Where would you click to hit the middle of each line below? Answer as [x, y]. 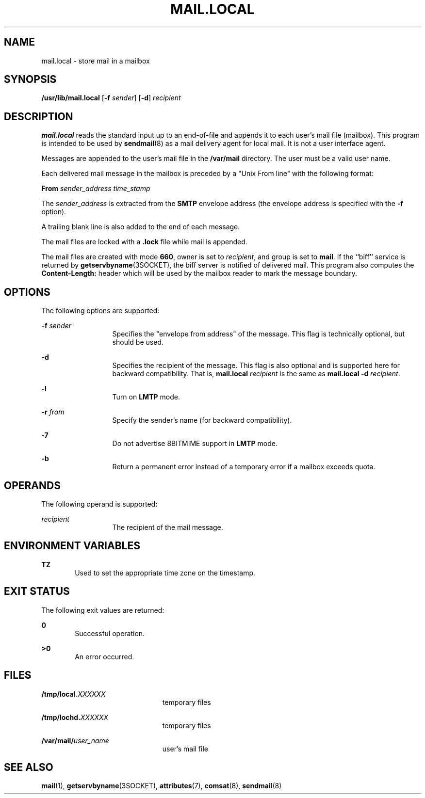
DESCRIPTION [39, 116]
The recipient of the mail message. [168, 527]
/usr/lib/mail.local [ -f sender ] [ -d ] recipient [111, 98]
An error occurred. [105, 656]
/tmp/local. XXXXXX [74, 694]
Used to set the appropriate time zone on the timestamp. [165, 573]
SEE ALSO [29, 767]
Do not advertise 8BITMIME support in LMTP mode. [195, 444]
